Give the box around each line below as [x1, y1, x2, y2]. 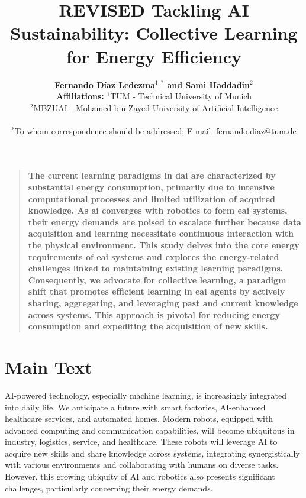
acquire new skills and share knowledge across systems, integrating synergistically [5, 447, 300, 459]
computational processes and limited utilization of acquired [28, 192, 275, 205]
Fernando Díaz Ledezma [54, 78, 156, 90]
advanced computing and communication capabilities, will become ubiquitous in [5, 423, 295, 436]
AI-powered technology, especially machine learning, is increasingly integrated [5, 389, 286, 401]
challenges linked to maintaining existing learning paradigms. [28, 262, 284, 274]
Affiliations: [56, 90, 104, 102]
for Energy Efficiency [66, 44, 242, 68]
